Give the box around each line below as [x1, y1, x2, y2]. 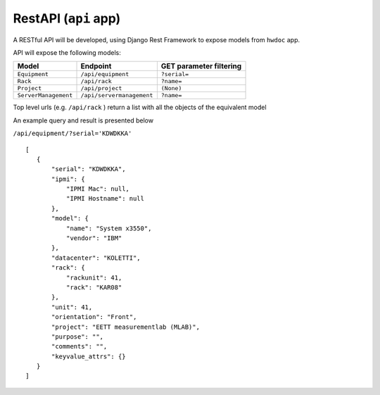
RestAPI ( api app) [13, 11, 121, 26]
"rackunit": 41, [65, 273, 122, 282]
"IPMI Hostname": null [65, 194, 144, 203]
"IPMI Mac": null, [65, 185, 130, 193]
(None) [160, 84, 182, 92]
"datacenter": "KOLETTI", [51, 253, 141, 262]
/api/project [80, 84, 122, 92]
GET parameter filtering [160, 61, 242, 71]
